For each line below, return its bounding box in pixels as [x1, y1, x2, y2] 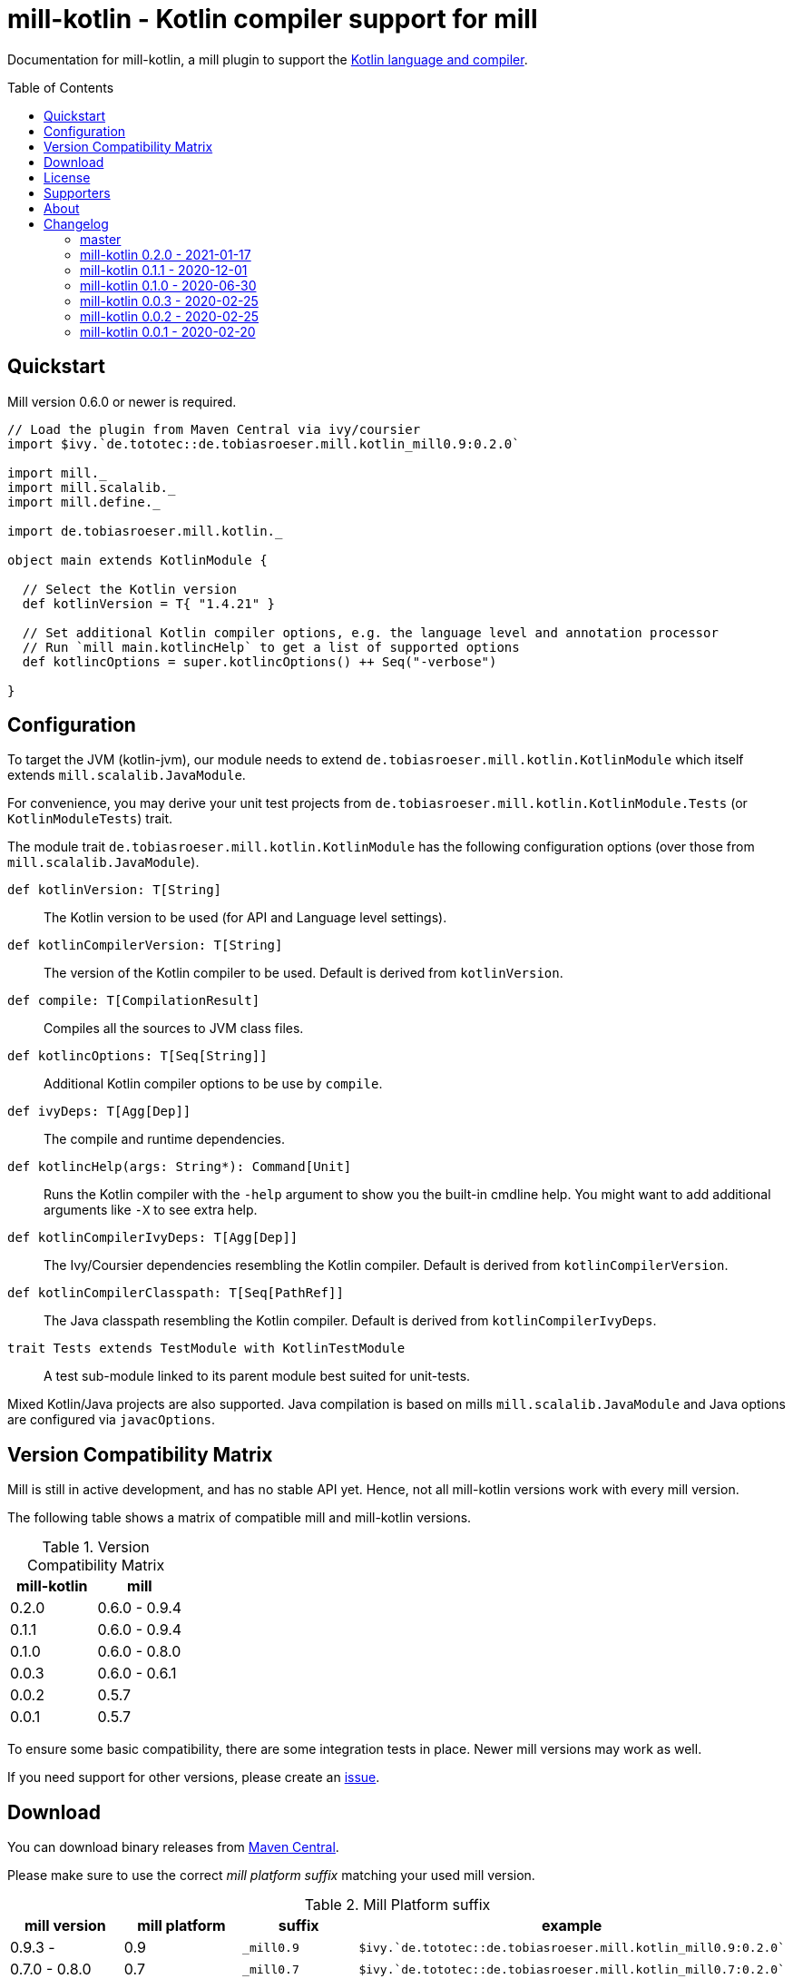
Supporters [44, 184, 111, 201]
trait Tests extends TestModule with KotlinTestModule [7, 1341, 406, 1356]
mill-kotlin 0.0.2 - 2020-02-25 [80, 308, 259, 324]
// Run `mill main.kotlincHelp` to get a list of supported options [22, 639, 520, 655]
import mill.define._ [7, 494, 161, 509]
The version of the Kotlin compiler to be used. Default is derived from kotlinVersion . [44, 965, 563, 981]
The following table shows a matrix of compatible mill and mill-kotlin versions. [7, 1510, 472, 1526]
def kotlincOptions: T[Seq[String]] [7, 1049, 268, 1064]
